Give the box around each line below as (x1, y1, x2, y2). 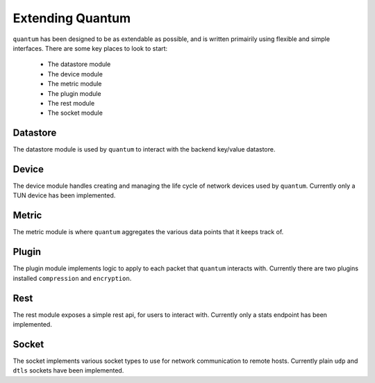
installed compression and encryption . (12, 274, 132, 282)
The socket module (47, 108, 103, 117)
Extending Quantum (12, 10, 131, 26)
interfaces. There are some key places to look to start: (12, 44, 168, 52)
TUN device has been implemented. (12, 191, 116, 199)
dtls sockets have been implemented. (12, 366, 124, 375)
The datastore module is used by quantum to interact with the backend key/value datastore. (12, 145, 276, 154)
